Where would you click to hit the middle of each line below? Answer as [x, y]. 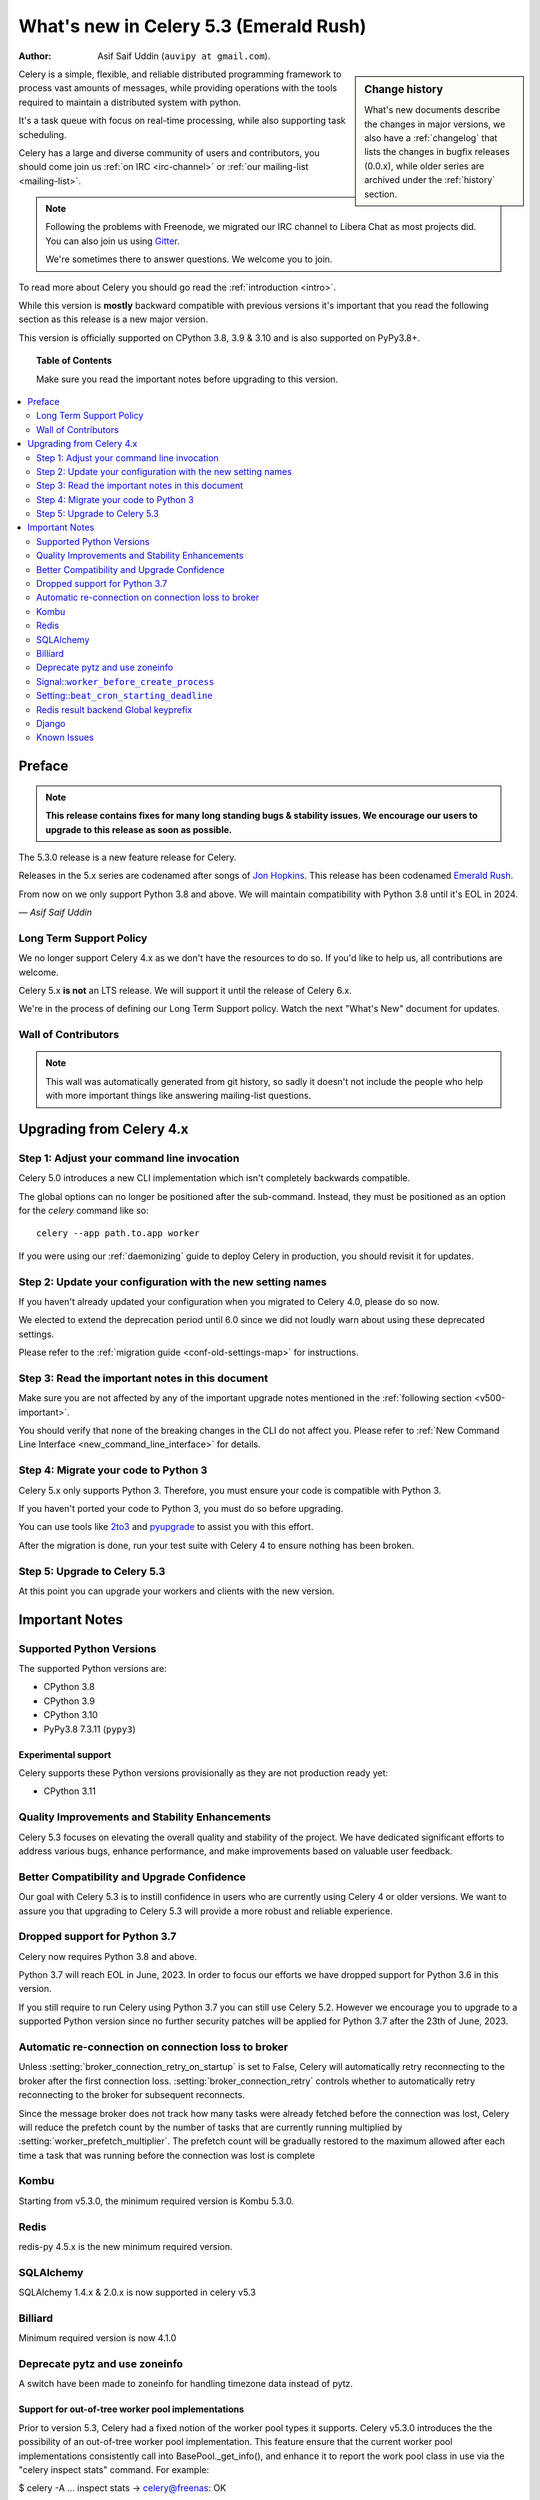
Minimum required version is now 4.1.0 [97, 2338]
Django [51, 723]
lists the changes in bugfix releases [437, 152]
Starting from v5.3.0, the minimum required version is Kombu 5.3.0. [156, 2201]
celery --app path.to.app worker [118, 1233]
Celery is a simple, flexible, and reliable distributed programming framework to [180, 74]
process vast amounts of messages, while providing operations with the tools [178, 88]
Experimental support [65, 1754]
